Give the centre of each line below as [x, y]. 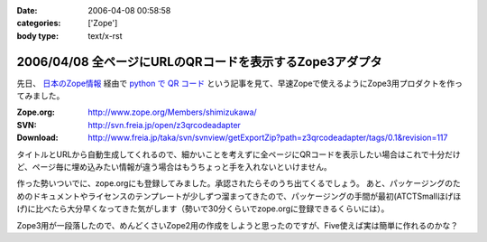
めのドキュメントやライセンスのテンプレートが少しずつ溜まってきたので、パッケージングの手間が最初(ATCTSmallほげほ [239, 196]
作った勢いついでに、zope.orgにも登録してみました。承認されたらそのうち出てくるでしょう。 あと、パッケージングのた [239, 183]
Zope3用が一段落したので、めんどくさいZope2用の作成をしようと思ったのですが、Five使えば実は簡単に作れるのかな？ [238, 225]
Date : [27, 10]
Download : [37, 138]
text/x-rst [105, 35]
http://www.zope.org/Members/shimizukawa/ [172, 112]
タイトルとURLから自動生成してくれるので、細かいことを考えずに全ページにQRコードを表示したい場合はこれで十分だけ [239, 154]
